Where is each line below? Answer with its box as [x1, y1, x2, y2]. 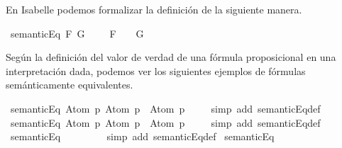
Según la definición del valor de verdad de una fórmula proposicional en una [6, 50, 336, 64]
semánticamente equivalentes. [6, 77, 133, 92]
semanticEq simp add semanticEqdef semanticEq [10, 129, 275, 144]
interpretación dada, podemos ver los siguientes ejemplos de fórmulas [6, 63, 306, 78]
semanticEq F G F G [10, 25, 144, 40]
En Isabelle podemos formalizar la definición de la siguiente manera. [6, 2, 302, 16]
